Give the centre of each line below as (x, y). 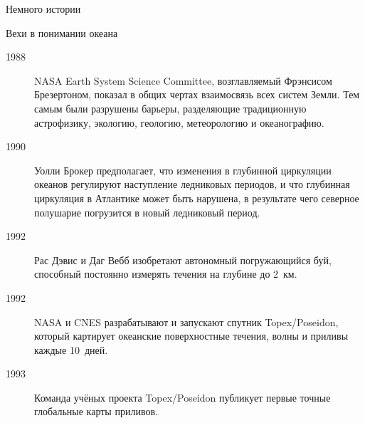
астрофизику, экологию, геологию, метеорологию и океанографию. (179, 122)
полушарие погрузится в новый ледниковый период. (147, 212)
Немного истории (43, 9)
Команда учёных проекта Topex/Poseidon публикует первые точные (182, 397)
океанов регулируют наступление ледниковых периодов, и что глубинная (192, 184)
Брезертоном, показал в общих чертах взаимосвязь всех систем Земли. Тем (197, 94)
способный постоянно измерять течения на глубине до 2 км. (166, 274)
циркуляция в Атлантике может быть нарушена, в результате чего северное (197, 198)
